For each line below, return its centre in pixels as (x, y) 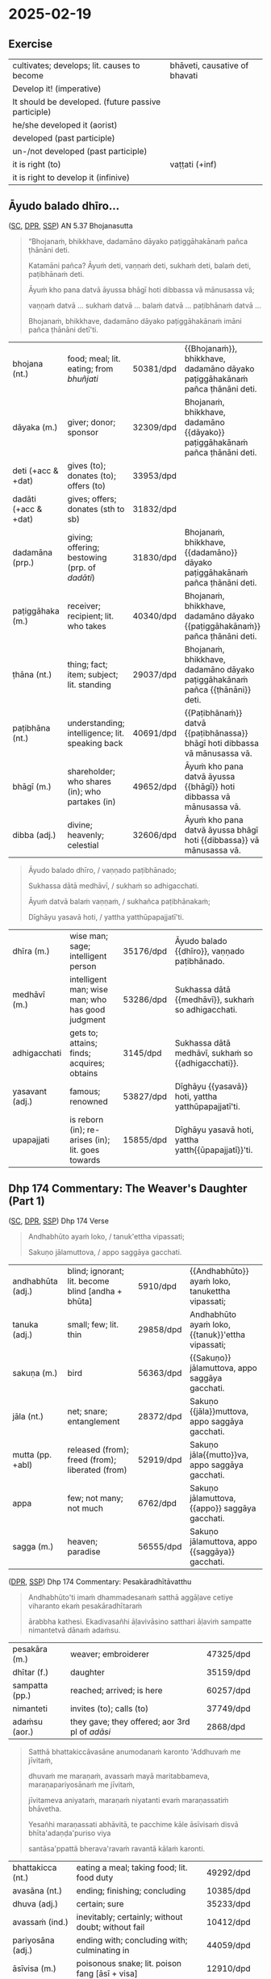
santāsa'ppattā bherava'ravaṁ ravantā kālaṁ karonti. (117, 1848)
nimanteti (30, 1709)
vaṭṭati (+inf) (194, 164)
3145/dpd (142, 1053)
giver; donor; (91, 422)
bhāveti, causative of (209, 65)
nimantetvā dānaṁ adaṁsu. (74, 1630)
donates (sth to (96, 509)
